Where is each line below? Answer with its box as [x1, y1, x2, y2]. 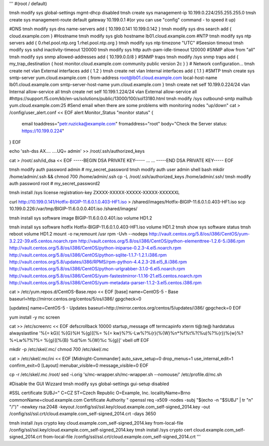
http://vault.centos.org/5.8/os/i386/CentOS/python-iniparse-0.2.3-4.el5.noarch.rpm [9, 245, 182, 251]
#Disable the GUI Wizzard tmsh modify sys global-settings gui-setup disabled [9, 381, 169, 387]
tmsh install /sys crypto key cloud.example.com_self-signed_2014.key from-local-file [9, 420, 184, 426]
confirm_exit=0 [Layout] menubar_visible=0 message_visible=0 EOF [9, 362, 149, 368]
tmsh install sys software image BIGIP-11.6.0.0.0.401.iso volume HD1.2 [9, 215, 152, 221]
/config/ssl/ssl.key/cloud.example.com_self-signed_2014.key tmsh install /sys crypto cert [9, 427, 193, 433]
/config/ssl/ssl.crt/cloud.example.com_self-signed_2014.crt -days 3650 [9, 411, 156, 417]
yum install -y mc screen [9, 314, 60, 320]
